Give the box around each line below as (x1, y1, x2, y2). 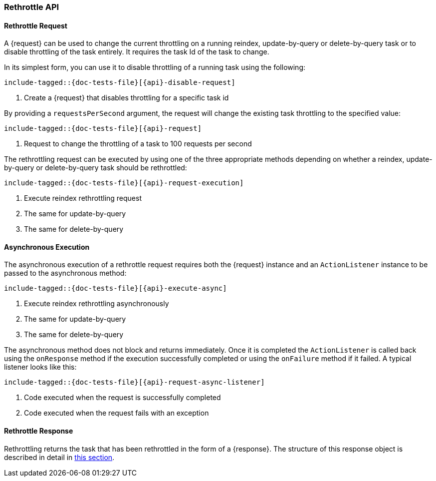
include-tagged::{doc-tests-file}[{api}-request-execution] (4, 179, 244, 187)
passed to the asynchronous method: (4, 269, 127, 278)
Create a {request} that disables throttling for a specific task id (24, 93, 229, 102)
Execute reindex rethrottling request (24, 194, 142, 203)
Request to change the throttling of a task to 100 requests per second (24, 139, 252, 148)
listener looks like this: (4, 363, 77, 372)
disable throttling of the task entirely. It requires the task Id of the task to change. (4, 47, 269, 56)
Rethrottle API (4, 2, 59, 12)
